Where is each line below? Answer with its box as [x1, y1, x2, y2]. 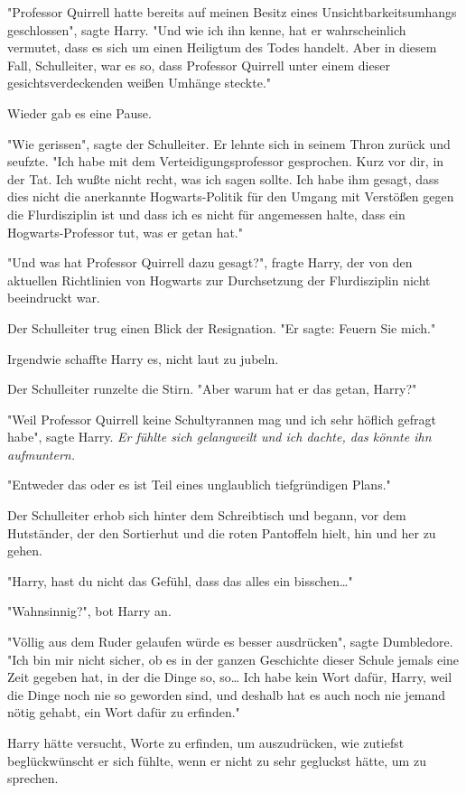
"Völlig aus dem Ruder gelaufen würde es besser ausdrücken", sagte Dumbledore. [7, 632, 453, 651]
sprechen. [7, 769, 59, 788]
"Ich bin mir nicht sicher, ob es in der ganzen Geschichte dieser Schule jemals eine [7, 649, 460, 668]
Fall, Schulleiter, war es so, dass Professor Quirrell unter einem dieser [7, 55, 390, 74]
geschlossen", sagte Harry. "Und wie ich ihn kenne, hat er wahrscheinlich [7, 20, 406, 39]
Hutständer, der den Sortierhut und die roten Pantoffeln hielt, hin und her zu [7, 523, 436, 542]
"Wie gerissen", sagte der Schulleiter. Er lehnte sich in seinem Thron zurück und [7, 134, 451, 153]
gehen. [7, 541, 42, 560]
